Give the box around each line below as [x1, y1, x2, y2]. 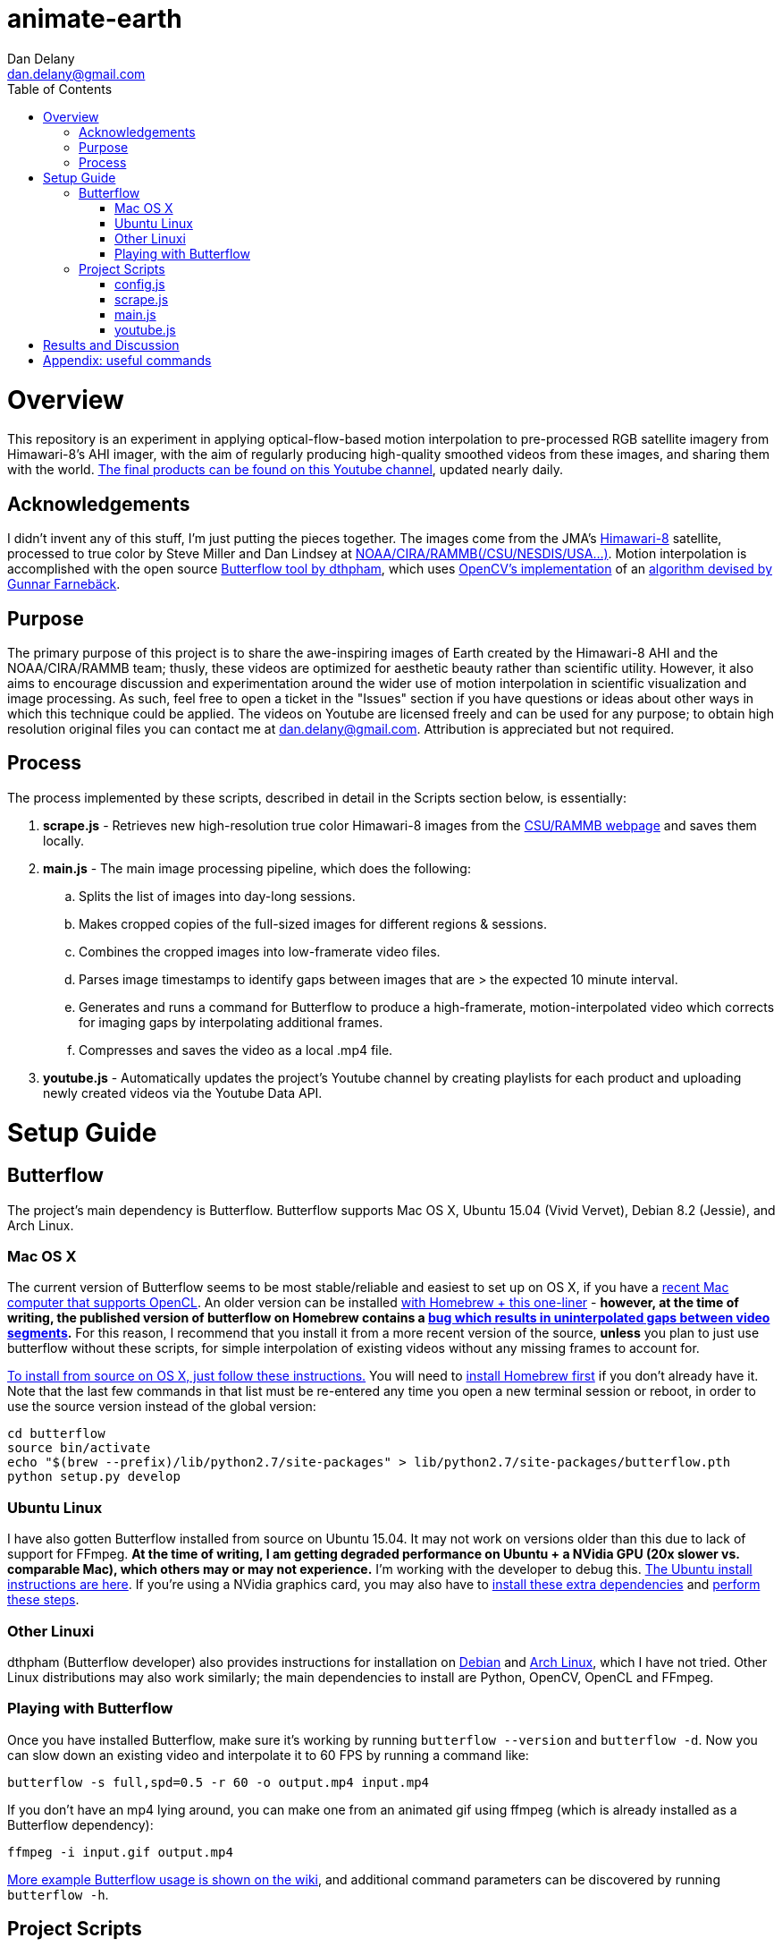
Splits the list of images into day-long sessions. [79, 888, 356, 904]
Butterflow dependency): [7, 1816, 154, 1832]
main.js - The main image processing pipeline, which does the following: [43, 860, 471, 876]
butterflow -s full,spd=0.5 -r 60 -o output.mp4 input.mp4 [7, 1774, 430, 1790]
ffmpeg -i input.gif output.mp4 [7, 1844, 233, 1859]
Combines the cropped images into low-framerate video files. [79, 943, 441, 959]
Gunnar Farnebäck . [7, 576, 121, 592]
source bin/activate [7, 1441, 151, 1456]
